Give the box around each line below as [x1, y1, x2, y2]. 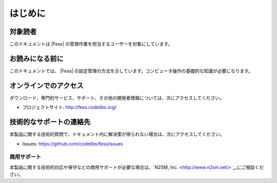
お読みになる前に [9, 54, 64, 63]
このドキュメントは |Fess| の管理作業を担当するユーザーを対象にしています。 [9, 41, 173, 47]
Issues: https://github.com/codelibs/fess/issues [22, 140, 123, 147]
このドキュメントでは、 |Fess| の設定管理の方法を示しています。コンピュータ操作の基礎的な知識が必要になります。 [9, 67, 253, 74]
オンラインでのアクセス [9, 81, 84, 90]
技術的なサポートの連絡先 [9, 118, 91, 126]
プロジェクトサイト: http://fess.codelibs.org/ [22, 104, 116, 111]
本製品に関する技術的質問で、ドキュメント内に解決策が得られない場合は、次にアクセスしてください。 [9, 131, 225, 137]
